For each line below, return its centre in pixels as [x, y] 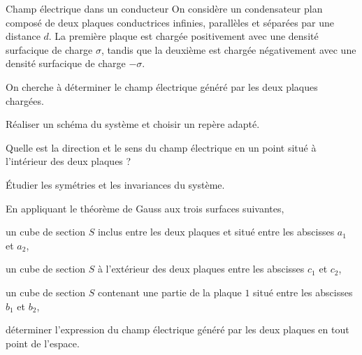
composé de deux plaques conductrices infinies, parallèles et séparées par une [170, 22]
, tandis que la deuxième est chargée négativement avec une [229, 49]
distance [23, 36]
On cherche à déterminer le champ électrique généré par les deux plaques [162, 86]
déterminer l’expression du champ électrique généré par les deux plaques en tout [178, 329]
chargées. [25, 100]
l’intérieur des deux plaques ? [68, 161]
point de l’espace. [43, 343]
